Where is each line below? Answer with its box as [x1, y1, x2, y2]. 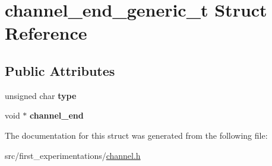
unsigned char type [5, 89, 77, 101]
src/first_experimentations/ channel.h [5, 149, 141, 161]
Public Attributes [5, 61, 115, 79]
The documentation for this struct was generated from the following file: [5, 129, 268, 141]
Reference [5, 21, 87, 45]
